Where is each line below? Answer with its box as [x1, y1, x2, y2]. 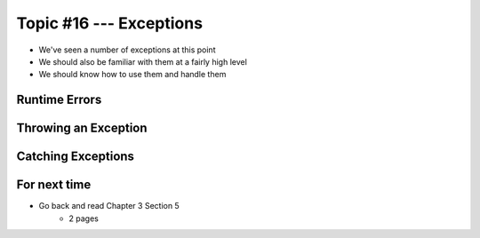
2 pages [68, 213, 100, 224]
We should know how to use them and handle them [38, 69, 227, 80]
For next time [16, 178, 92, 193]
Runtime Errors [16, 92, 102, 107]
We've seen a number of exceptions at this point [38, 44, 216, 55]
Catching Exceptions [16, 149, 135, 164]
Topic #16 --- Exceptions [16, 13, 204, 33]
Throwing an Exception [16, 121, 148, 136]
